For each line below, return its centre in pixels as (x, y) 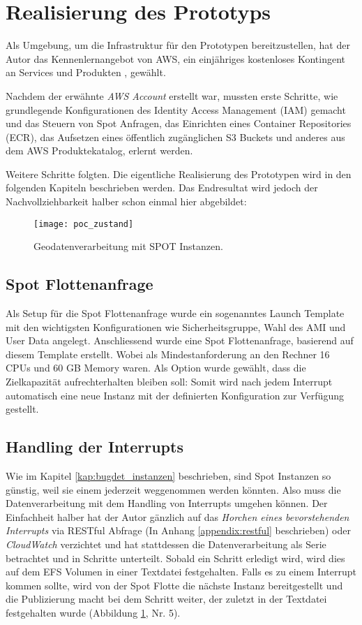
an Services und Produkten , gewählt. (86, 72)
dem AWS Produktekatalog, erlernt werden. (99, 150)
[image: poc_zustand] (84, 224)
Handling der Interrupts (95, 447)
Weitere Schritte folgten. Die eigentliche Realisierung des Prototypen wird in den (179, 174)
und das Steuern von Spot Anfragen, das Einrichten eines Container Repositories (179, 123)
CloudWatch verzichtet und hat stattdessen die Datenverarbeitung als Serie (166, 544)
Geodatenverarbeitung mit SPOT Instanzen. (128, 246)
